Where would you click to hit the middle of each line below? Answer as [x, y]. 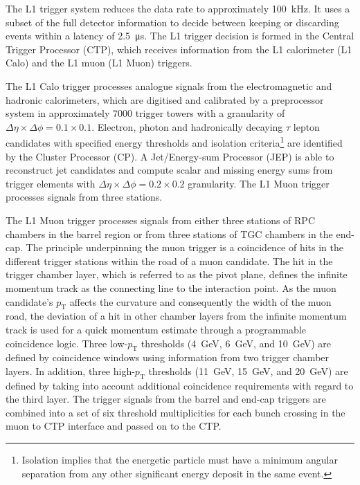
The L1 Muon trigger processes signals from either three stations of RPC [160, 220]
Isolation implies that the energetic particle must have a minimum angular [180, 460]
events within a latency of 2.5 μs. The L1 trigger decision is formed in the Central [180, 36]
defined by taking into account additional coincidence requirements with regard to [180, 385]
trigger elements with [51, 183]
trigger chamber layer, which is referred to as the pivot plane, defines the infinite [177, 274]
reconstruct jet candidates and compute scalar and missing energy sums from [169, 170]
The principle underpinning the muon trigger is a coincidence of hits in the [185, 247]
